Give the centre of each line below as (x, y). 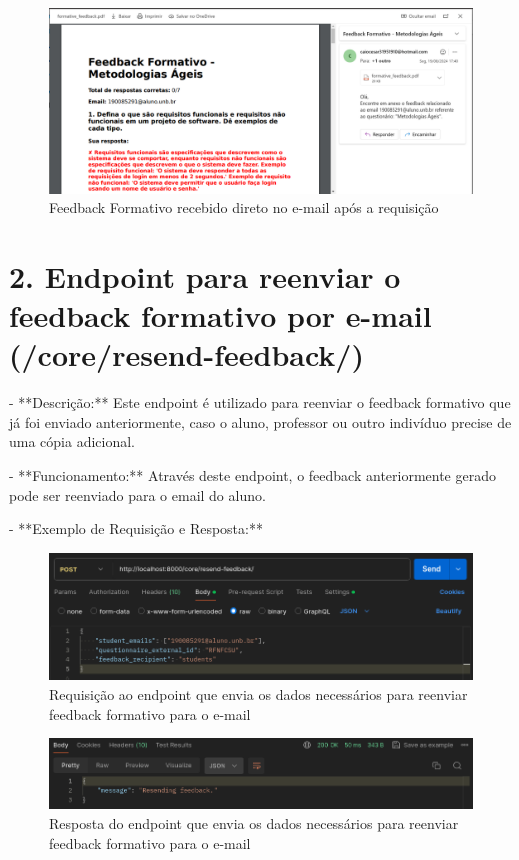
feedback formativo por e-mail (220, 315)
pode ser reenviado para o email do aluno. (137, 494)
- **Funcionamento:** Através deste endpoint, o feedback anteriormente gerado (252, 474)
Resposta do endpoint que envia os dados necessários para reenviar (254, 822)
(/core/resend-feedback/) (186, 354)
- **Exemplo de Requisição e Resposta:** (136, 528)
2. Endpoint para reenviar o (205, 275)
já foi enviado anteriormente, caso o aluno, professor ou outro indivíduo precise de (260, 421)
